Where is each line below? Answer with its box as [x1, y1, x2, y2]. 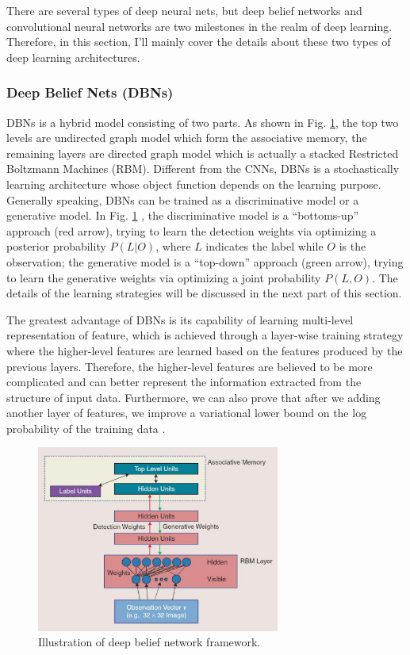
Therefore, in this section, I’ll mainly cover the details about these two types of [6, 33, 391, 50]
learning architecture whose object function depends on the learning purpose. [6, 175, 381, 192]
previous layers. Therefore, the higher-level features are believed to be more [6, 358, 373, 374]
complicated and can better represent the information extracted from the [6, 373, 362, 390]
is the [339, 238, 366, 255]
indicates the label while [205, 238, 324, 255]
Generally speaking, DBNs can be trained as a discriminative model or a [6, 191, 359, 208]
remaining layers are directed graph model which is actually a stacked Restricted [6, 144, 399, 161]
